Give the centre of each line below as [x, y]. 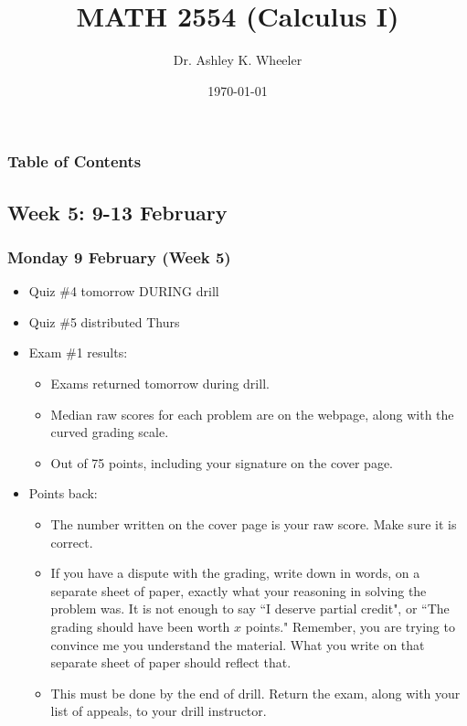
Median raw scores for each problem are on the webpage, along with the [252, 414]
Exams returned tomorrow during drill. [160, 384]
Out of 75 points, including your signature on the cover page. [222, 462]
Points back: [63, 493]
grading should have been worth [140, 626]
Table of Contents [74, 161]
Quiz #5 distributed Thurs [104, 321]
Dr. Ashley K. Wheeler [238, 60]
